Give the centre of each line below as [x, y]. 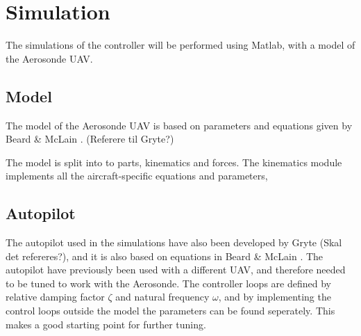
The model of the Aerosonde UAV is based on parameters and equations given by [179, 125]
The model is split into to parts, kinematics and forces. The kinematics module [174, 162]
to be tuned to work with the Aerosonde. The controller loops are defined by [168, 283]
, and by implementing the [275, 297]
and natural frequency [162, 297]
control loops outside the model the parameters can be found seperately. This [170, 311]
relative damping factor [55, 297]
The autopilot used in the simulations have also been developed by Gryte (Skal [174, 242]
